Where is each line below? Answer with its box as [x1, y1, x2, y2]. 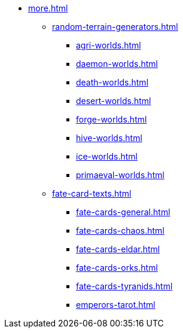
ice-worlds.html [76, 151, 138, 161]
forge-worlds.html [76, 114, 147, 124]
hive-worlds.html [76, 133, 142, 143]
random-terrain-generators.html [52, 22, 178, 32]
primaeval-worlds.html [76, 170, 164, 180]
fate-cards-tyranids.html [76, 281, 173, 291]
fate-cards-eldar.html [76, 244, 160, 254]
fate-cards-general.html [76, 207, 170, 217]
